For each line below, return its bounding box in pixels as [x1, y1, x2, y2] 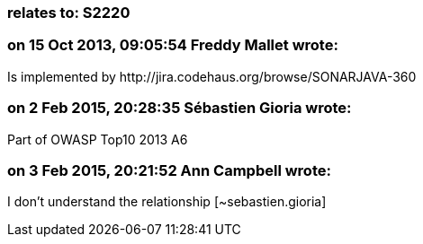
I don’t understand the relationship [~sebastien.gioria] [7, 194, 327, 210]
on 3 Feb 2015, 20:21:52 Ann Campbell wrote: [7, 161, 331, 179]
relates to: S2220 [7, 4, 130, 22]
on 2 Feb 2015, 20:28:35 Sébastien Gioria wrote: [7, 99, 352, 118]
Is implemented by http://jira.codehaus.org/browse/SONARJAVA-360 [7, 68, 417, 84]
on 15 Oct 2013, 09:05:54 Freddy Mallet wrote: [7, 36, 338, 55]
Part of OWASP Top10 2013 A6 [7, 131, 188, 147]
